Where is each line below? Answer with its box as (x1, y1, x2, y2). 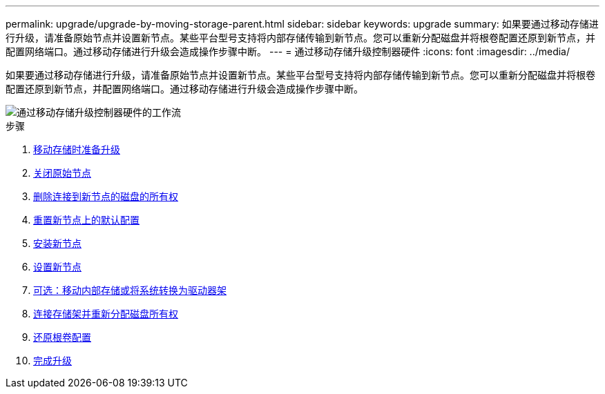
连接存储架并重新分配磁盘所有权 (33, 308, 178, 319)
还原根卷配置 (33, 331, 91, 343)
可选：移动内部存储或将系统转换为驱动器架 (33, 284, 227, 296)
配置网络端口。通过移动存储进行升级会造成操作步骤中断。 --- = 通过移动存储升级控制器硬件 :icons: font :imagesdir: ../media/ (6, 46, 570, 57)
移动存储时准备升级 (33, 144, 120, 155)
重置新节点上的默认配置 (33, 214, 140, 226)
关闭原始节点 (33, 167, 91, 179)
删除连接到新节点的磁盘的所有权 (33, 190, 178, 202)
